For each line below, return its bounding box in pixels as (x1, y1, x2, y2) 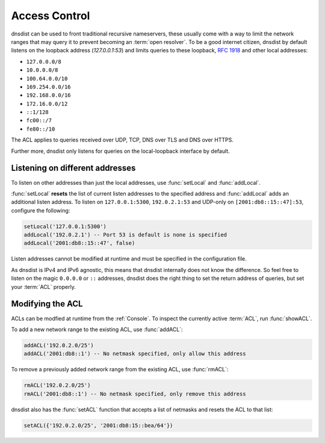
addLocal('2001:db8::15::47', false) (23, 240, 135, 247)
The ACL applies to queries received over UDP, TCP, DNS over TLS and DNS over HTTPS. (11, 136, 234, 144)
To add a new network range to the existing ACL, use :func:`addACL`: (11, 326, 183, 333)
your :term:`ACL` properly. (11, 283, 76, 290)
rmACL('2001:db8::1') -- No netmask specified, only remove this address (23, 390, 246, 397)
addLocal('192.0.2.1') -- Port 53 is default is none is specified (23, 232, 227, 238)
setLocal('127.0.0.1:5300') (23, 223, 107, 230)
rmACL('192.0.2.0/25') (23, 382, 91, 389)
